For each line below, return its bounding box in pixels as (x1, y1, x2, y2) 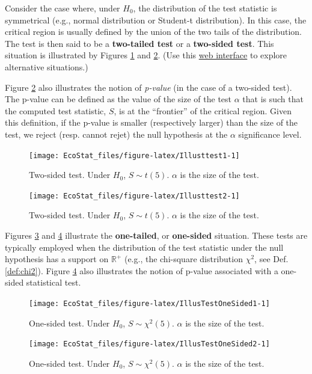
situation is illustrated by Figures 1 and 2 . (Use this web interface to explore (5, 49, 287, 61)
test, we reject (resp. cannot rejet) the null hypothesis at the (5, 127, 228, 140)
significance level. (238, 127, 302, 140)
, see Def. (254, 253, 289, 265)
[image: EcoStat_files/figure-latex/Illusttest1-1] (29, 151, 240, 160)
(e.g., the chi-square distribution (124, 253, 243, 265)
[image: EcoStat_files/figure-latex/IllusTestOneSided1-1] (29, 299, 270, 308)
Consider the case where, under (5, 2, 120, 14)
